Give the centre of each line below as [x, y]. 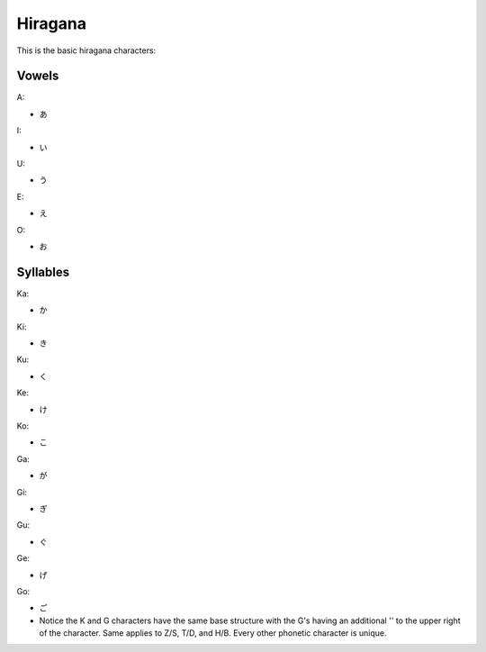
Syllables [43, 272]
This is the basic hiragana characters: [86, 50]
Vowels [38, 76]
